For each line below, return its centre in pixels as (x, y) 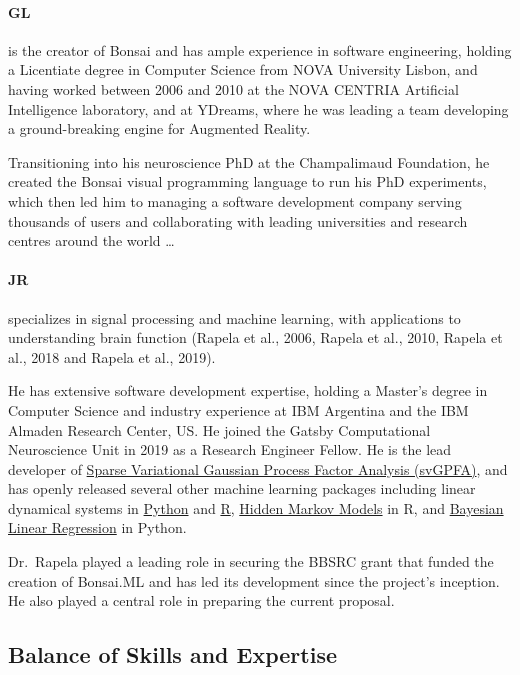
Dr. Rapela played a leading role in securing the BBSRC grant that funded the (251, 561)
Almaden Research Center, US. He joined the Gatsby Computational (219, 429)
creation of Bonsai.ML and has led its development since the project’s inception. (254, 580)
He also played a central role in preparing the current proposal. (201, 600)
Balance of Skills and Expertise (172, 654)
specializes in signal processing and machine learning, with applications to (234, 317)
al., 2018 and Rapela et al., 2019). (112, 356)
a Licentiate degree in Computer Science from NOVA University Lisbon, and (243, 69)
